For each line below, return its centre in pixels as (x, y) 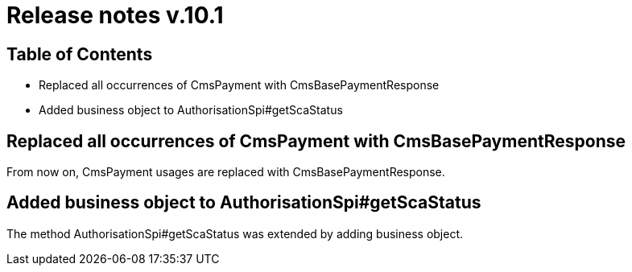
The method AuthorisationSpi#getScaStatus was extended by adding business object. (235, 233)
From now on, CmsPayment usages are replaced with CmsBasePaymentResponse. (226, 172)
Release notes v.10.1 (115, 15)
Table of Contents (80, 54)
